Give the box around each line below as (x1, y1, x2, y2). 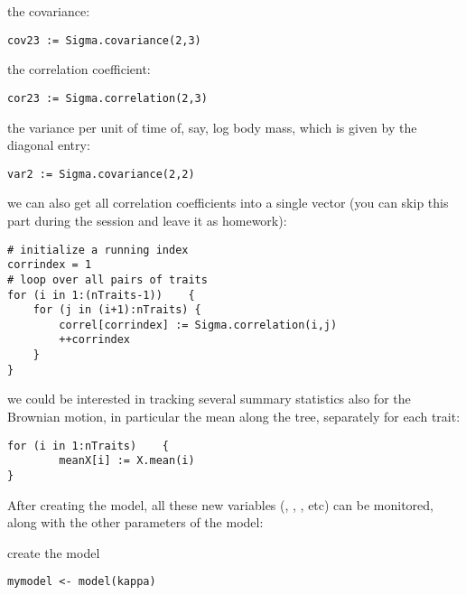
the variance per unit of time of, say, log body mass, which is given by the (7, 117, 417, 136)
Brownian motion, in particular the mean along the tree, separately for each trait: (7, 407, 461, 426)
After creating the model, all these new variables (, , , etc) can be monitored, (7, 495, 433, 514)
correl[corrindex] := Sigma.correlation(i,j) (59, 318, 338, 331)
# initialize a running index (7, 243, 189, 256)
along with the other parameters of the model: (7, 513, 264, 532)
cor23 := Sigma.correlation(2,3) (7, 91, 208, 105)
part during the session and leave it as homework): (7, 210, 287, 229)
